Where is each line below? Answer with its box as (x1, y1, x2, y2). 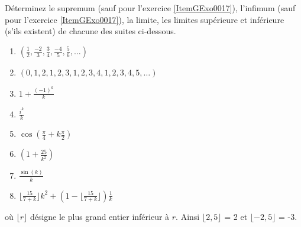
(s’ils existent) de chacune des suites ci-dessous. (5, 25, 176, 37)
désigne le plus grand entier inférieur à (30, 210, 170, 222)
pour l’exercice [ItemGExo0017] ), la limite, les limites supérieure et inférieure (5, 13, 284, 25)
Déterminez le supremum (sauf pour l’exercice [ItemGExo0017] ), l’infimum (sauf (5, 2, 296, 14)
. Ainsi (176, 210, 200, 222)
